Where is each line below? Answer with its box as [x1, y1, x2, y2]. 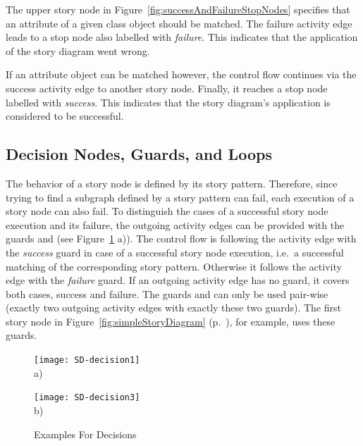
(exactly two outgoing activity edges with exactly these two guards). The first [6, 300, 341, 315]
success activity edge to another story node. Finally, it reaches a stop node [6, 80, 328, 95]
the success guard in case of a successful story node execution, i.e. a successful [6, 244, 344, 259]
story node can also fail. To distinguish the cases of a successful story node [6, 204, 328, 218]
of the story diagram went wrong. [6, 43, 150, 58]
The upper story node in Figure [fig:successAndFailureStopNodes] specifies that [6, 2, 350, 16]
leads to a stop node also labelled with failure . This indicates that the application [6, 30, 358, 44]
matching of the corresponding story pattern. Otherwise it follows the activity [6, 259, 342, 273]
